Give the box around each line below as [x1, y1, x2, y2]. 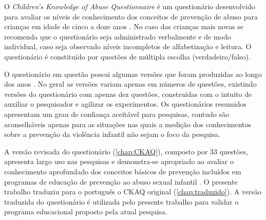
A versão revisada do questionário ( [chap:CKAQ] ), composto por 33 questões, [4, 146, 249, 156]
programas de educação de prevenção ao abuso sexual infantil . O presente [4, 176, 238, 187]
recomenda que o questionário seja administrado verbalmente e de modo [4, 31, 231, 42]
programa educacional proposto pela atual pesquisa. [4, 206, 167, 217]
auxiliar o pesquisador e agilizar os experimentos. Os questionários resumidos [4, 98, 246, 109]
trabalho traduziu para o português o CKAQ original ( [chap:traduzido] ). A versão [4, 186, 262, 197]
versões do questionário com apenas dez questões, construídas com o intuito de [4, 88, 252, 99]
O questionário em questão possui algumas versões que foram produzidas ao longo [4, 68, 262, 79]
